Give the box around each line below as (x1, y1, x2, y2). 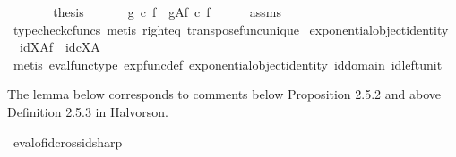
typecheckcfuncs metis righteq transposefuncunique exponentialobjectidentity (13, 20, 449, 38)
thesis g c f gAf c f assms (53, 3, 281, 21)
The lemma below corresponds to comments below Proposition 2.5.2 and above (7, 85, 441, 103)
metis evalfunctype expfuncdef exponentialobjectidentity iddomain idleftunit (13, 54, 443, 73)
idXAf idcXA (19, 37, 100, 56)
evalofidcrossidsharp (13, 132, 123, 151)
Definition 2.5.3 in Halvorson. (7, 102, 169, 120)
